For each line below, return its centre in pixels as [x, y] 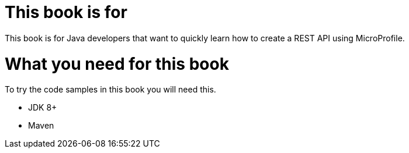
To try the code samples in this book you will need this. [110, 90]
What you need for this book [117, 64]
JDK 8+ [43, 108]
